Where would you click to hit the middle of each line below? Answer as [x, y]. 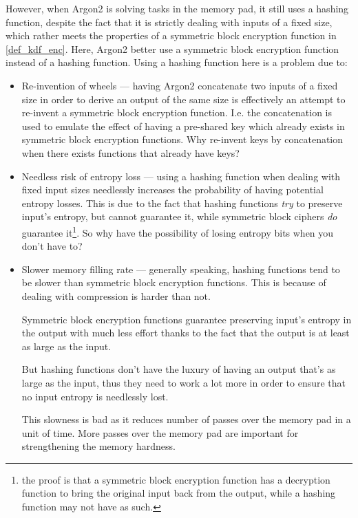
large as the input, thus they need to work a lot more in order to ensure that [184, 382]
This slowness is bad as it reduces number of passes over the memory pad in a [186, 419]
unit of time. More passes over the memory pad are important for [160, 432]
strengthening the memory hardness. [98, 446]
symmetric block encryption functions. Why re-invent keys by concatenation [182, 139]
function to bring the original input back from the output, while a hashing [179, 493]
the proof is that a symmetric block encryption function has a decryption [176, 479]
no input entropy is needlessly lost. [95, 396]
